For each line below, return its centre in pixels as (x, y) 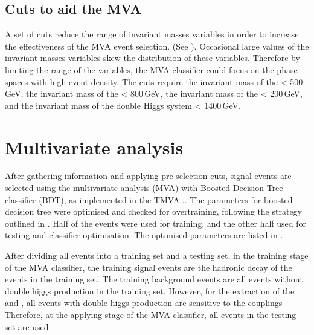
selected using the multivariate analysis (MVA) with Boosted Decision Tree (144, 188)
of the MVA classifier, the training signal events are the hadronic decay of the (149, 267)
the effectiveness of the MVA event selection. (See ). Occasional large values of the (157, 46)
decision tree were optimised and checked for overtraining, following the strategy (153, 211)
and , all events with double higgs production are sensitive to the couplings (144, 303)
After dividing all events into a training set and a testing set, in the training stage (157, 255)
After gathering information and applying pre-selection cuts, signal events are (148, 176)
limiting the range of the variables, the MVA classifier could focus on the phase (151, 69)
